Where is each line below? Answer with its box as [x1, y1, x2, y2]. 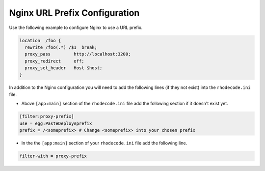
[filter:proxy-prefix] [19, 114, 74, 119]
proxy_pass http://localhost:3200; [25, 52, 131, 57]
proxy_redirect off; [25, 58, 84, 64]
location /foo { [19, 37, 61, 43]
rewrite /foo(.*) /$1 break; [25, 44, 98, 50]
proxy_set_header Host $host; [25, 65, 103, 71]
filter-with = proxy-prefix [19, 153, 87, 159]
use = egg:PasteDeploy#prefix [19, 120, 92, 126]
